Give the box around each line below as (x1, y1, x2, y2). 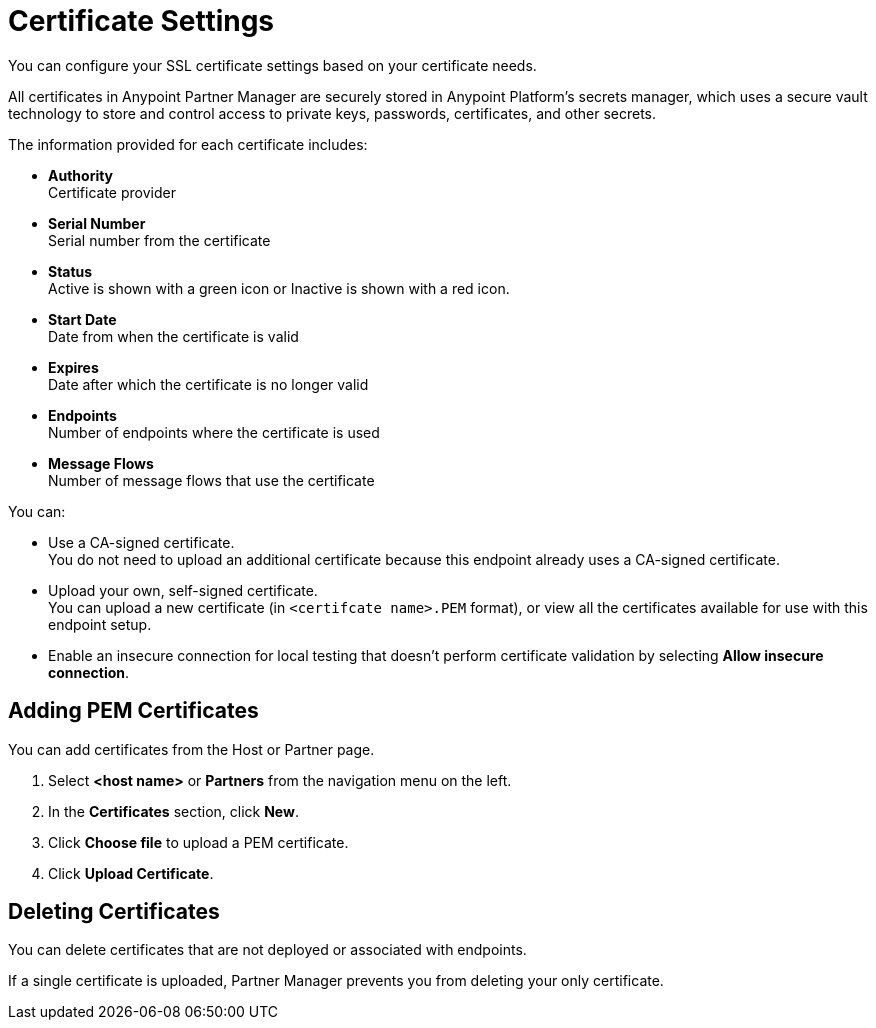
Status (48, 262, 93, 280)
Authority (48, 166, 114, 184)
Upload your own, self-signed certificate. (48, 581, 318, 599)
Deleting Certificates (8, 899, 220, 925)
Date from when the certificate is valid (48, 327, 299, 345)
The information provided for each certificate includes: (8, 135, 368, 153)
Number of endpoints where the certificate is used (48, 423, 380, 441)
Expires (48, 358, 99, 376)
